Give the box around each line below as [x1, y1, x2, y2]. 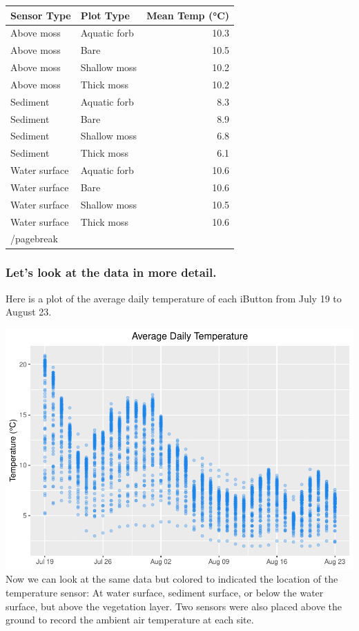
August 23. [6, 304, 52, 319]
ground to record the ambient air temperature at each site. [6, 612, 254, 627]
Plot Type [80, 8, 130, 22]
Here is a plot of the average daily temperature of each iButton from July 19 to [6, 291, 342, 305]
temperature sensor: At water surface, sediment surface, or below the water [6, 585, 324, 600]
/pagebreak [10, 231, 58, 246]
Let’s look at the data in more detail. [6, 264, 217, 281]
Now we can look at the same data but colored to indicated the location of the [6, 572, 338, 586]
